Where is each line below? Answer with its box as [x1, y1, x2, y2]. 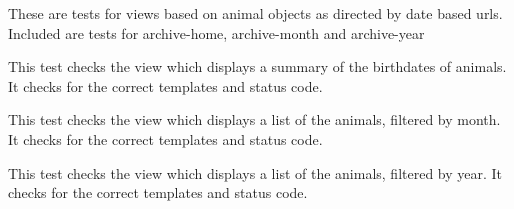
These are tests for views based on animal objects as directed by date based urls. [8, 3, 503, 23]
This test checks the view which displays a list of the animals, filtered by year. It [8, 162, 503, 183]
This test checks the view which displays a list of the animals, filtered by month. [8, 109, 501, 130]
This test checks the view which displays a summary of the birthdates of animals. [8, 56, 507, 77]
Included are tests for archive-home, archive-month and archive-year [8, 22, 425, 43]
